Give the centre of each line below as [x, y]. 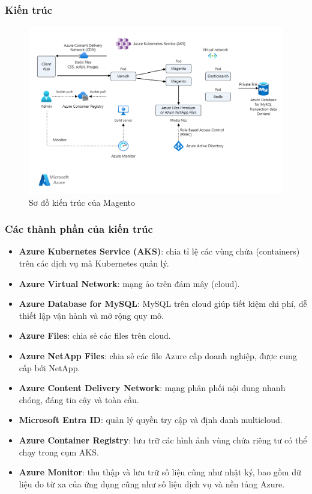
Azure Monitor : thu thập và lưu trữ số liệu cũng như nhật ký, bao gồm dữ [160, 472]
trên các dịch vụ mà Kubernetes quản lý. [94, 263]
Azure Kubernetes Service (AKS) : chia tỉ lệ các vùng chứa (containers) [159, 251]
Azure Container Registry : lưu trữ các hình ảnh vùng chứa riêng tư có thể [163, 440]
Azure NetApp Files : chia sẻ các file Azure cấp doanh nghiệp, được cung [158, 356]
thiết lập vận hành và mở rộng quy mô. [91, 315]
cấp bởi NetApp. [49, 367]
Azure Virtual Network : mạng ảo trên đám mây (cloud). [129, 283]
